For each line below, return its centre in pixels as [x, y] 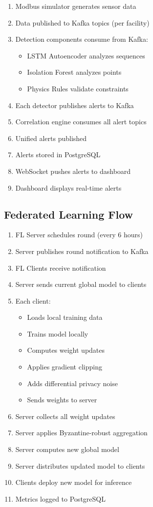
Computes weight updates [66, 350]
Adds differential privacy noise [72, 383]
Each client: [33, 300]
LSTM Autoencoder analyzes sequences [86, 55]
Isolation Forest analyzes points [74, 72]
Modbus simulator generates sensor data [76, 6]
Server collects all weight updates [65, 416]
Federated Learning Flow [69, 214]
